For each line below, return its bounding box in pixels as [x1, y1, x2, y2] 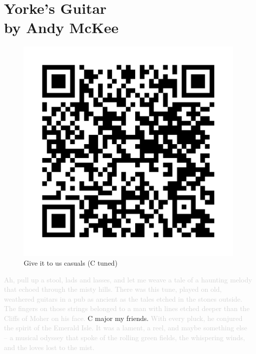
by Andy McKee [4, 17, 119, 38]
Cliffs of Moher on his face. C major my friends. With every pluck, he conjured [4, 313, 243, 323]
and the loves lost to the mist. [4, 342, 95, 352]
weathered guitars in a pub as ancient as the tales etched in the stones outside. [4, 293, 243, 304]
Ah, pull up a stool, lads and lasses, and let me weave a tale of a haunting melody [4, 274, 252, 284]
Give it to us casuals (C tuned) [24, 257, 118, 268]
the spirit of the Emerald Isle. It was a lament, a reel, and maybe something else [4, 322, 247, 333]
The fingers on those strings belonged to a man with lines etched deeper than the [4, 303, 250, 314]
